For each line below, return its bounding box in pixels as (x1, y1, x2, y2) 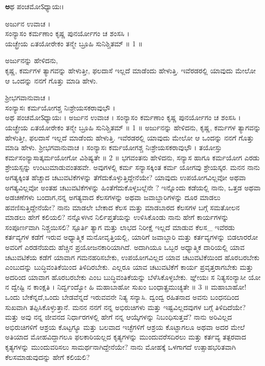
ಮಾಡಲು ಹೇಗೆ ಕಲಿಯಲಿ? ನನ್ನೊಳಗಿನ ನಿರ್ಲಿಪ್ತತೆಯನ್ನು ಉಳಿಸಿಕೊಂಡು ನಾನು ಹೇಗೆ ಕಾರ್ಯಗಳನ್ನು (5, 212, 229, 222)
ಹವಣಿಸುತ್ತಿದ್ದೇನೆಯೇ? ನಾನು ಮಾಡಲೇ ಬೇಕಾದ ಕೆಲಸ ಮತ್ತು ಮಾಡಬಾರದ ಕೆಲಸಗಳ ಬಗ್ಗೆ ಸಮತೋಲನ (5, 202, 240, 212)
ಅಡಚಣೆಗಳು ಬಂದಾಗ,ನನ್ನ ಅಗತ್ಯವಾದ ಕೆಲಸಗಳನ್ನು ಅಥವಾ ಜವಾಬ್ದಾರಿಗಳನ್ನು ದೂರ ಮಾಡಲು (5, 192, 221, 203)
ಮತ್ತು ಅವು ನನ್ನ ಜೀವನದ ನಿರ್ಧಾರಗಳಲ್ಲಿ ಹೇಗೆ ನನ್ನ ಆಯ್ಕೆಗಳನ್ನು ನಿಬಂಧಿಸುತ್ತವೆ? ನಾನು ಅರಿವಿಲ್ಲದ (5, 312, 232, 322)
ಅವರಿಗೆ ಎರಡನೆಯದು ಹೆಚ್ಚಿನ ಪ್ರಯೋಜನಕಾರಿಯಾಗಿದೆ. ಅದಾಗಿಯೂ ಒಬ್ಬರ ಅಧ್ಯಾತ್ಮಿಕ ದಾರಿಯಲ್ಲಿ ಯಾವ (5, 242, 245, 252)
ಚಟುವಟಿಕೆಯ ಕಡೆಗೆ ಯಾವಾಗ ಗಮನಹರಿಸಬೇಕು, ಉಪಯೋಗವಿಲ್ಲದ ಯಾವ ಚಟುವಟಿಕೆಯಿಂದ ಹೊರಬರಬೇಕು (5, 251, 259, 262)
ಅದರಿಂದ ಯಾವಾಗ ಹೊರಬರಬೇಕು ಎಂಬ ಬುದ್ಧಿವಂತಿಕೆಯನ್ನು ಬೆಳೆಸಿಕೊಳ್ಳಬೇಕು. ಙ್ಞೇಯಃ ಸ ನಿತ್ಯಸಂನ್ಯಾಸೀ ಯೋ (5, 271, 261, 282)
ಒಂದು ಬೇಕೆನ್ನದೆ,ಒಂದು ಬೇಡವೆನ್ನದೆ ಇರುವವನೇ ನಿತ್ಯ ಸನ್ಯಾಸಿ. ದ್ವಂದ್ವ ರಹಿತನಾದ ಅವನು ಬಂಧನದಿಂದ (5, 292, 239, 302)
